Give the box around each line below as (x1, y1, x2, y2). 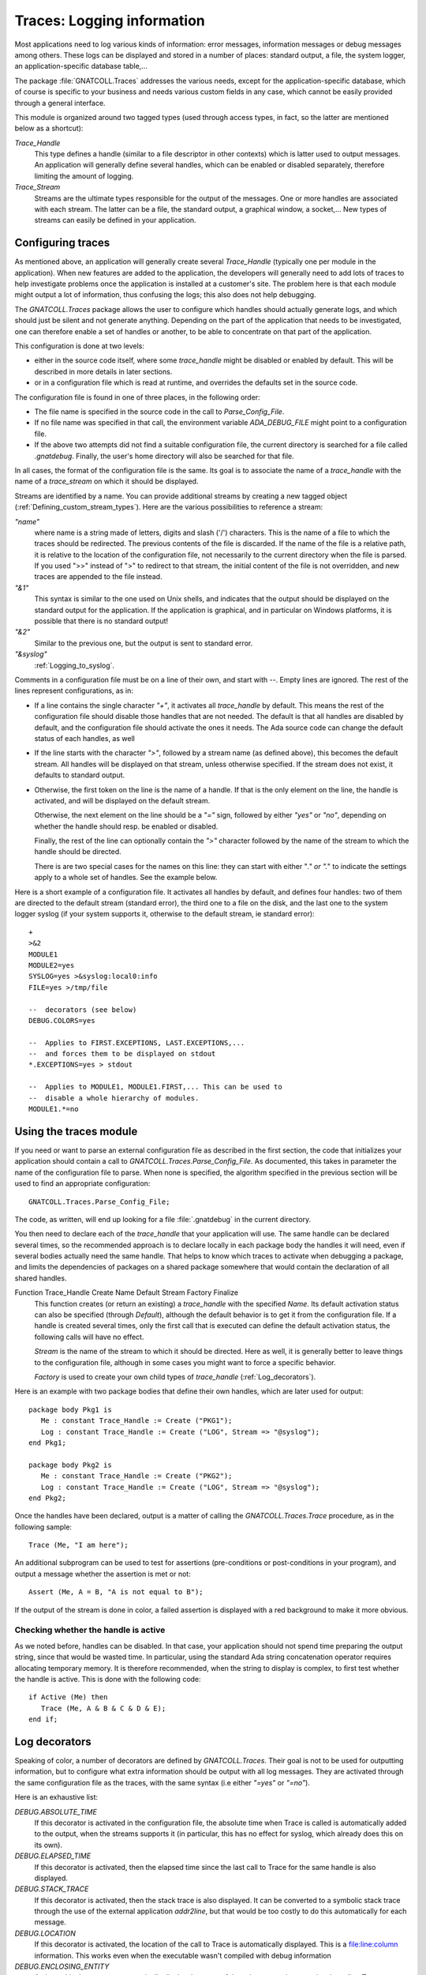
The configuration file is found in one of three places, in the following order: (14, 392, 260, 402)
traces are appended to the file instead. (34, 572, 163, 581)
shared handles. (14, 1273, 67, 1283)
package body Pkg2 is (28, 1460, 112, 1469)
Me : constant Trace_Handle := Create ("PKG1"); (40, 1416, 233, 1425)
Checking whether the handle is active (14, 1624, 166, 1635)
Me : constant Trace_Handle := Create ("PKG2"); (40, 1472, 233, 1480)
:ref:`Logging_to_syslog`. (34, 660, 114, 670)
